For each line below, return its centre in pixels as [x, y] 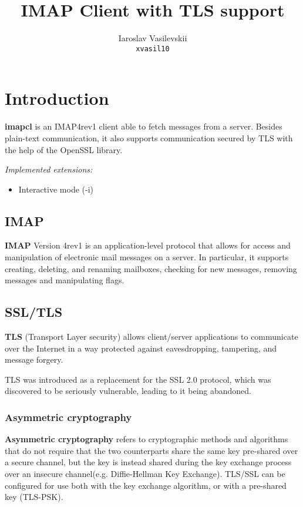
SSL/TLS [34, 312]
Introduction [57, 98]
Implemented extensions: [49, 169]
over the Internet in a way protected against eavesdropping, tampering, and [141, 348]
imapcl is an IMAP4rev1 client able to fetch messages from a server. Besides [144, 126]
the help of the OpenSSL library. [64, 149]
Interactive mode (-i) [56, 189]
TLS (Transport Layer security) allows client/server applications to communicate [151, 337]
